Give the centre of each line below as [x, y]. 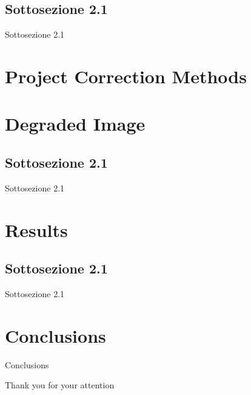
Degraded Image [75, 124]
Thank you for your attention [60, 385]
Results [36, 229]
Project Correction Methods [126, 76]
